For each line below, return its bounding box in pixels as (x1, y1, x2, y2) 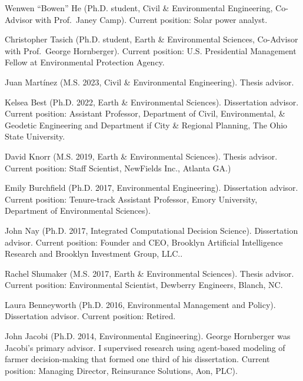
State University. (5, 130, 65, 143)
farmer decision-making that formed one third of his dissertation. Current (5, 353, 270, 365)
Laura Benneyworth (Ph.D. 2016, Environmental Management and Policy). (5, 298, 276, 310)
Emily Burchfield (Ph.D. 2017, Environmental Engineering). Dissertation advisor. (5, 181, 298, 194)
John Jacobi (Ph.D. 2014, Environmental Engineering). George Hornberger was (5, 330, 291, 342)
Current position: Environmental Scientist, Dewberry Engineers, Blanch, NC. (5, 279, 283, 291)
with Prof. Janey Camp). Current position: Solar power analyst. (35, 13, 268, 25)
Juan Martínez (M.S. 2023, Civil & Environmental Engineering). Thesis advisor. (5, 75, 294, 88)
